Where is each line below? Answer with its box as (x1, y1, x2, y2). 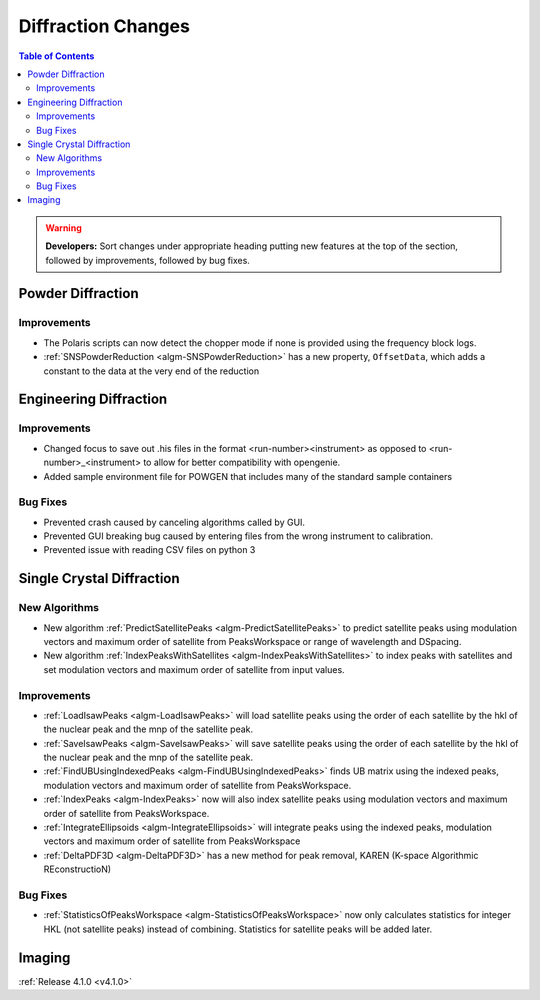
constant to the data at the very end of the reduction (43, 365, 260, 377)
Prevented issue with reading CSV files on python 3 (43, 544, 256, 556)
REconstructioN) (43, 863, 112, 875)
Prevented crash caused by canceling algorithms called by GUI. (43, 516, 305, 528)
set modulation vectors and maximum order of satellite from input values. (43, 663, 345, 675)
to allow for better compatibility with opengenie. (143, 456, 341, 469)
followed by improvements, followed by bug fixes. (45, 254, 250, 266)
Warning (45, 221, 82, 234)
